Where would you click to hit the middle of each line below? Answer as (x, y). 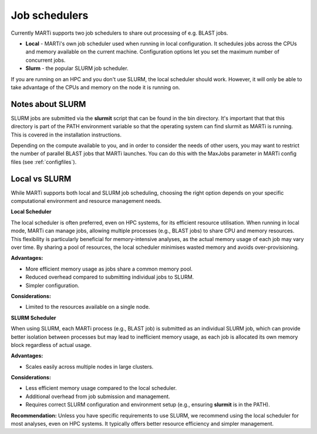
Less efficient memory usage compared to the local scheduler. (101, 388)
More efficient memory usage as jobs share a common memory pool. (109, 269)
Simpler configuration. (52, 285)
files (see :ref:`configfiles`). (44, 162)
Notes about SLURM (48, 104)
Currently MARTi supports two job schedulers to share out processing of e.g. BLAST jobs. (119, 33)
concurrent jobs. (45, 60)
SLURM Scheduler (33, 318)
